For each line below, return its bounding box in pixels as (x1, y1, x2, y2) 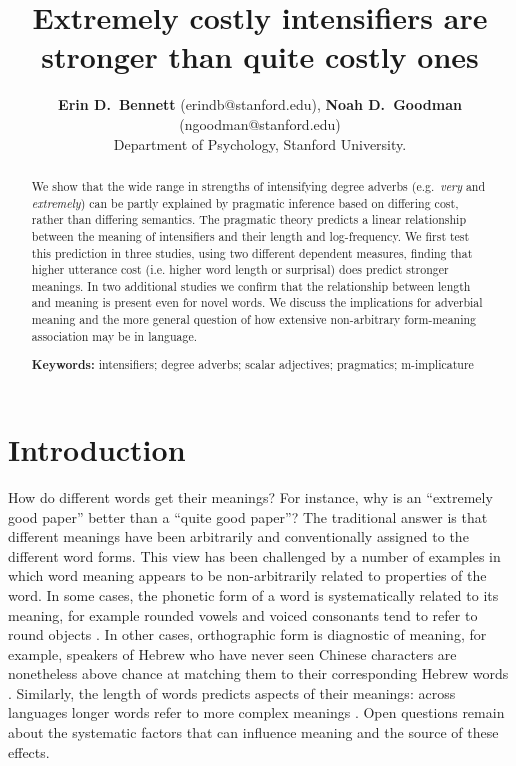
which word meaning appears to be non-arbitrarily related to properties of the (8, 565, 487, 586)
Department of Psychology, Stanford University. (113, 133, 407, 154)
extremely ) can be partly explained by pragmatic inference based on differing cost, (31, 194, 459, 211)
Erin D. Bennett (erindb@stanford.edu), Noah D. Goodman (58, 94, 462, 115)
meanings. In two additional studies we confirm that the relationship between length (31, 277, 471, 294)
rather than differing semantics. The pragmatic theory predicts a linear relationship (31, 211, 467, 228)
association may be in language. (31, 327, 198, 344)
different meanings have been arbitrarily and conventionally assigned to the (8, 526, 469, 547)
